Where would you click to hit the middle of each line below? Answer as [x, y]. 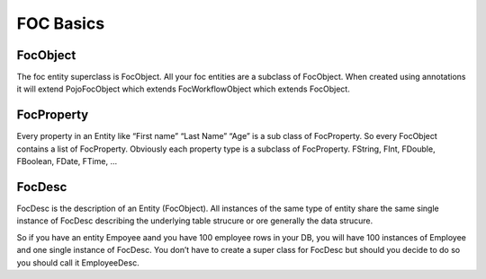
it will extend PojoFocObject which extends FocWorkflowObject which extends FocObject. [183, 89]
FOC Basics [61, 23]
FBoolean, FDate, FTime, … [67, 161]
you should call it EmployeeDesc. [78, 262]
